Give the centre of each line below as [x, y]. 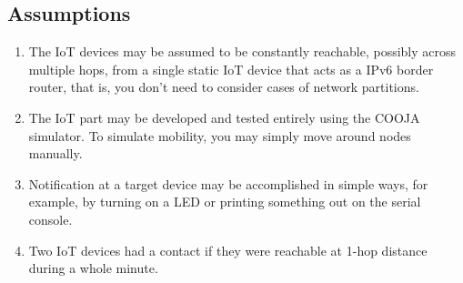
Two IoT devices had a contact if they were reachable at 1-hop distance [228, 250]
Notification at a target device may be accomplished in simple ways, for [228, 183]
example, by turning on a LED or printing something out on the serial [225, 202]
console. [50, 219]
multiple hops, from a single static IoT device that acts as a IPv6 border [231, 69]
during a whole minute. [93, 268]
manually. [55, 153]
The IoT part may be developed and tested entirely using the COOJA [224, 117]
